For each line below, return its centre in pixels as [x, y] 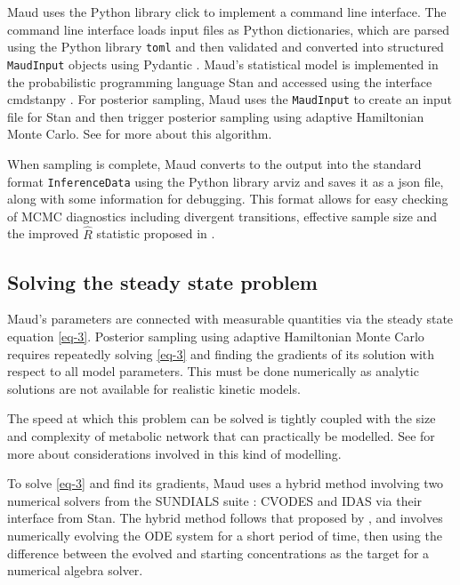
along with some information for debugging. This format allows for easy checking [228, 199]
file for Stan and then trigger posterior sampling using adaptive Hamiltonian [216, 116]
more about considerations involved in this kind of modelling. [174, 453]
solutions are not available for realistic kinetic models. [154, 388]
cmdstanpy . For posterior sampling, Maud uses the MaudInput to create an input [230, 99]
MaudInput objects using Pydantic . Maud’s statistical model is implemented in [223, 64]
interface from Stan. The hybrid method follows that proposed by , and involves [225, 518]
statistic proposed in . [156, 233]
